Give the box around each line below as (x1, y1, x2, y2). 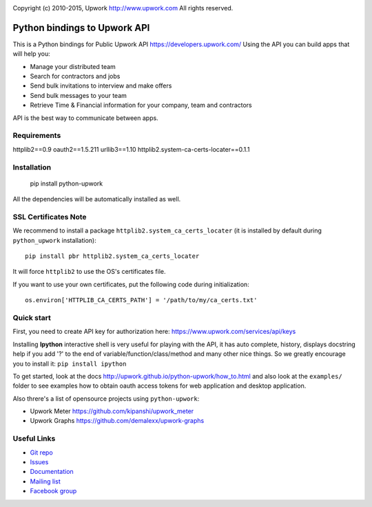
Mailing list (30, 477, 61, 486)
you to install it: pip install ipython (12, 359, 127, 368)
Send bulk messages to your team (30, 91, 127, 99)
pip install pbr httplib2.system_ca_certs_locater (25, 252, 200, 260)
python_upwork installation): (12, 236, 96, 244)
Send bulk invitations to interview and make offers (30, 81, 172, 90)
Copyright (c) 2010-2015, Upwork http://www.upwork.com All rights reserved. (12, 4, 234, 12)
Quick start (12, 312, 52, 322)
